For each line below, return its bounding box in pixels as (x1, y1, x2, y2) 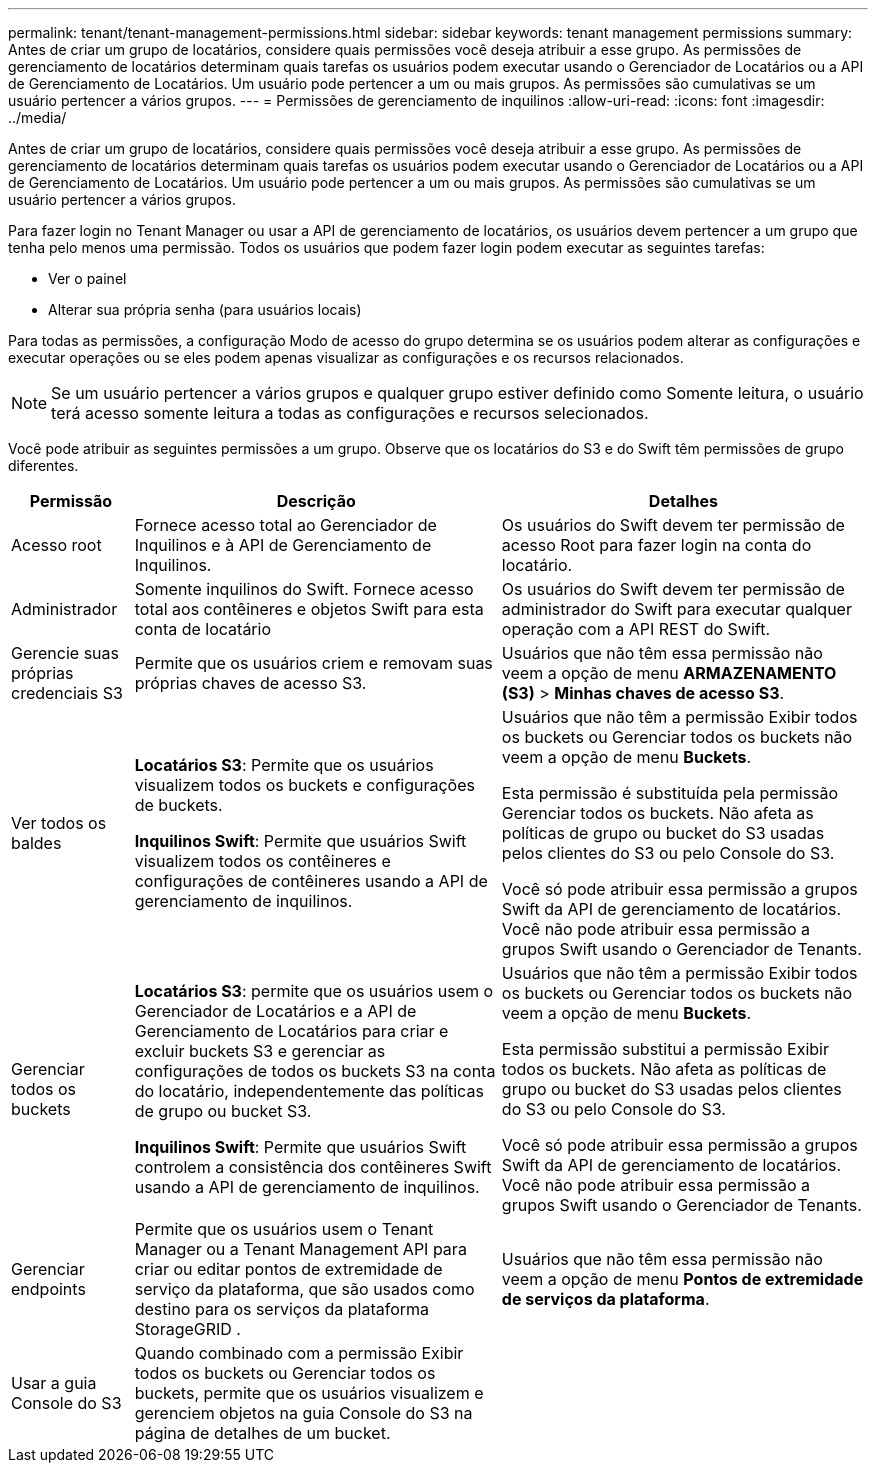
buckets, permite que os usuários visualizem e (134, 1383, 484, 1403)
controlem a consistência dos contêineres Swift (134, 1157, 492, 1177)
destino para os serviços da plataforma (134, 1299, 430, 1319)
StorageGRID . (134, 1319, 241, 1339)
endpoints (11, 1279, 86, 1299)
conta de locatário (134, 619, 272, 639)
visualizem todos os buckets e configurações (134, 775, 475, 795)
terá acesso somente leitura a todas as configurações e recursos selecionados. (51, 403, 649, 423)
